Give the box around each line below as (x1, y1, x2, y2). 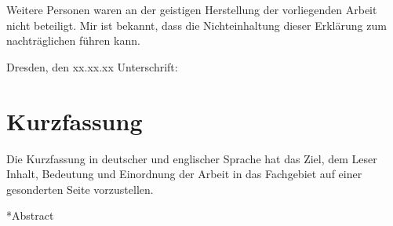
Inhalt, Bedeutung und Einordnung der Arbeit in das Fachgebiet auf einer (6, 166, 362, 182)
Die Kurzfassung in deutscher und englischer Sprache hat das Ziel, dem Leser (6, 150, 377, 166)
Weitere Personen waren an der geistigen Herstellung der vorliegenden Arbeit (6, 2, 377, 17)
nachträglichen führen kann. (6, 32, 140, 49)
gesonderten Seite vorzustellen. (6, 180, 154, 197)
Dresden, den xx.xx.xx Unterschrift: (6, 58, 178, 75)
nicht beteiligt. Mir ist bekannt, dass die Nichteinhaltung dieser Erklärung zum (6, 16, 387, 33)
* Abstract (6, 207, 54, 224)
